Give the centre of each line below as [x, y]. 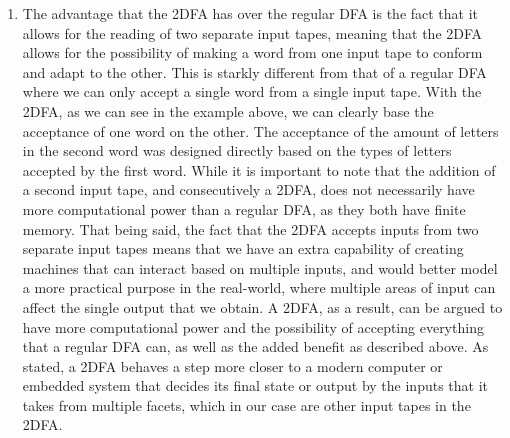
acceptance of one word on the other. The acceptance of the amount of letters [260, 130]
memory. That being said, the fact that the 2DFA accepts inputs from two [250, 228]
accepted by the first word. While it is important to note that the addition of [259, 169]
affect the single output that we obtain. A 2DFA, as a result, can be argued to [262, 306]
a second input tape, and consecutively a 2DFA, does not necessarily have [248, 189]
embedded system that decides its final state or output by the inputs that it [255, 385]
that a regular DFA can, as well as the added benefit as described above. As [255, 346]
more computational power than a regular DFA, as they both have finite [244, 208]
